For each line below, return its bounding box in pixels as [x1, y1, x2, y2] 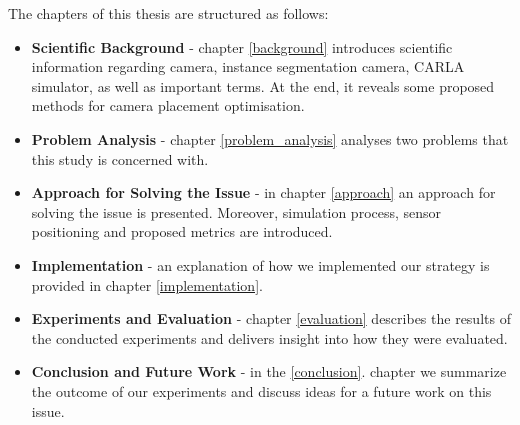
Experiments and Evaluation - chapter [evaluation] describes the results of [31, 308, 511, 329]
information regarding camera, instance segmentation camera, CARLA [31, 56, 465, 77]
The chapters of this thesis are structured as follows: [8, 3, 329, 23]
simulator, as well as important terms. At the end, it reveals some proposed [31, 75, 495, 96]
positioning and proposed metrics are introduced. [31, 221, 333, 242]
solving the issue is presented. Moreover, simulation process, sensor [31, 201, 442, 222]
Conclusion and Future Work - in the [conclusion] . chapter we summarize [31, 361, 507, 382]
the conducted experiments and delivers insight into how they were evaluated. [31, 327, 508, 348]
